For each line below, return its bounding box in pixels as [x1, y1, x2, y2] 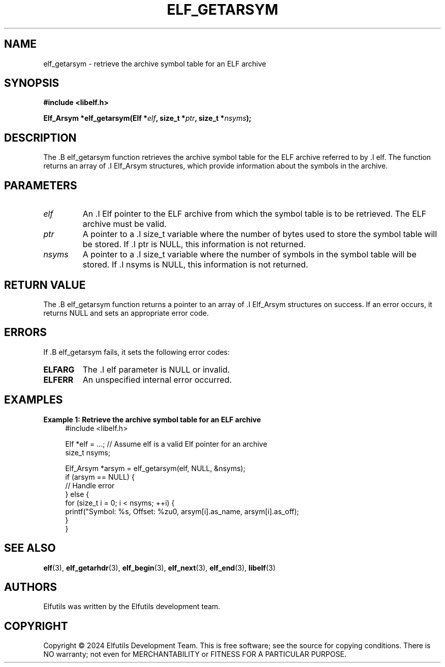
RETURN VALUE [4, 278, 86, 291]
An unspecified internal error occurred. [82, 374, 232, 385]
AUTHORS [4, 580, 57, 593]
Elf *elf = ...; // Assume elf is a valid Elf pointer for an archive [65, 439, 267, 448]
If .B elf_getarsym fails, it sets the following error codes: [43, 347, 230, 356]
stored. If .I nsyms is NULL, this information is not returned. [82, 259, 308, 270]
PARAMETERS [4, 179, 77, 192]
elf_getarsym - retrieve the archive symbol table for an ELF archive [43, 59, 266, 68]
